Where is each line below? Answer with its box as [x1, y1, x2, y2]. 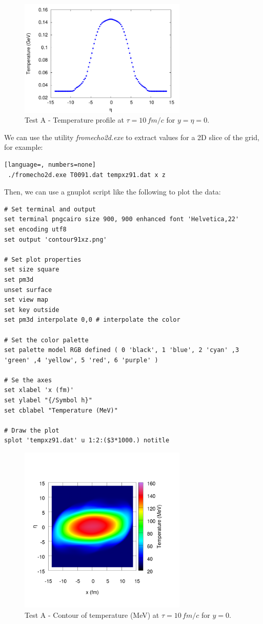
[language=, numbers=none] [4, 161, 96, 169]
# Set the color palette [4, 336, 89, 344]
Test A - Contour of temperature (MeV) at [25, 610, 159, 620]
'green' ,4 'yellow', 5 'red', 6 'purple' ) [4, 356, 158, 364]
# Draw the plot [4, 426, 59, 434]
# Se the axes [4, 376, 52, 384]
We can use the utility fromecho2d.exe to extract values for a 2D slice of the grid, [4, 131, 259, 142]
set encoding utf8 [4, 225, 67, 233]
